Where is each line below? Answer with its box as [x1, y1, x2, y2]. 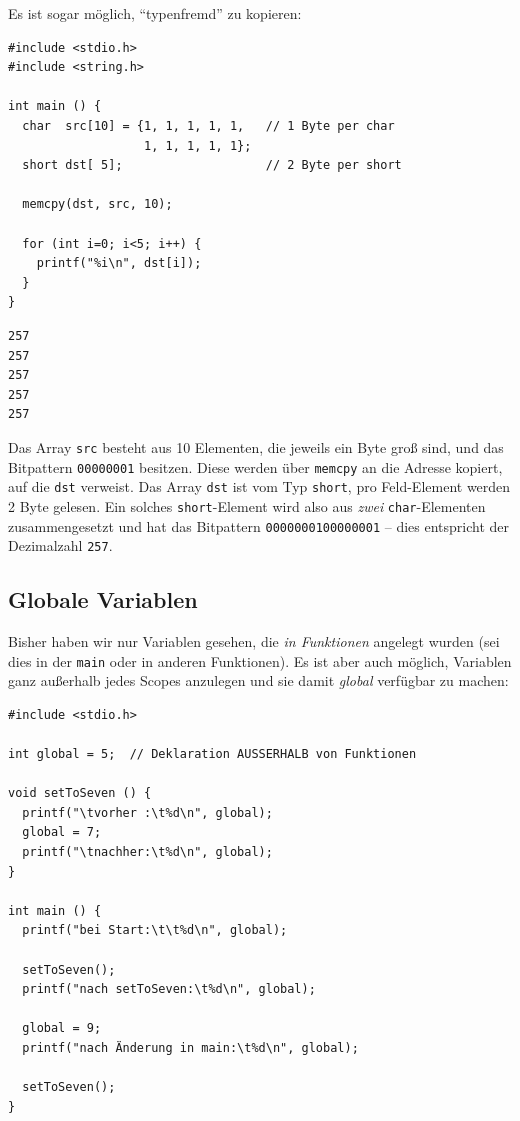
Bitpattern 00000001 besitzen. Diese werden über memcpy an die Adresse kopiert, [8, 456, 503, 477]
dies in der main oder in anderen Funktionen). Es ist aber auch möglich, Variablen [8, 650, 512, 671]
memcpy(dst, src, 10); [22, 197, 173, 212]
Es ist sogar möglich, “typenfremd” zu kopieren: [8, 3, 302, 23]
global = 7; [22, 825, 102, 840]
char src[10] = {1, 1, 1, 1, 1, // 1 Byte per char [22, 118, 395, 133]
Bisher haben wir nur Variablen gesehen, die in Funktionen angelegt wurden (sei [8, 631, 500, 652]
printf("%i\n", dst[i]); [36, 256, 202, 271]
